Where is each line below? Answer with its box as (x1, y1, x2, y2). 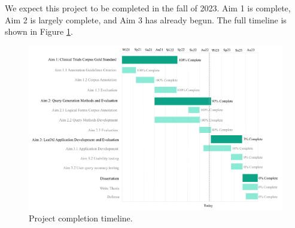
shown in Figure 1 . (5, 25, 73, 38)
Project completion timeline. (29, 212, 133, 224)
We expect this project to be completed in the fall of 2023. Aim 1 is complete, (5, 2, 291, 14)
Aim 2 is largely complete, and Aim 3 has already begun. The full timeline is (5, 13, 287, 26)
